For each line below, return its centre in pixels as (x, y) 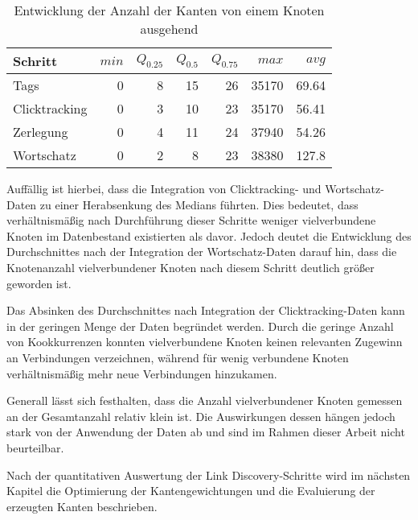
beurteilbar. (35, 447)
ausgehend (169, 29)
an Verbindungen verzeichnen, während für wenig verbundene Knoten (178, 357)
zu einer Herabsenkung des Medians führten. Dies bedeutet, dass (199, 204)
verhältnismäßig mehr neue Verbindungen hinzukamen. (142, 373)
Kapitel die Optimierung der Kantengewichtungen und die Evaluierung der (191, 491)
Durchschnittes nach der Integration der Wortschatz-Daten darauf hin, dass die (202, 252)
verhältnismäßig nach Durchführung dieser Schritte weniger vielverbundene (191, 220)
